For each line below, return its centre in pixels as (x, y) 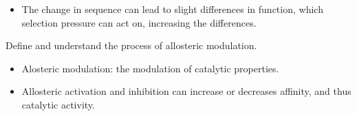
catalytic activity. (58, 104)
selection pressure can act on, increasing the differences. (139, 22)
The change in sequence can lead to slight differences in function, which (172, 9)
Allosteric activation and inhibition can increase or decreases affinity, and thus (186, 91)
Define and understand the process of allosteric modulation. (131, 45)
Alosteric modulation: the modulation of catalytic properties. (150, 68)
